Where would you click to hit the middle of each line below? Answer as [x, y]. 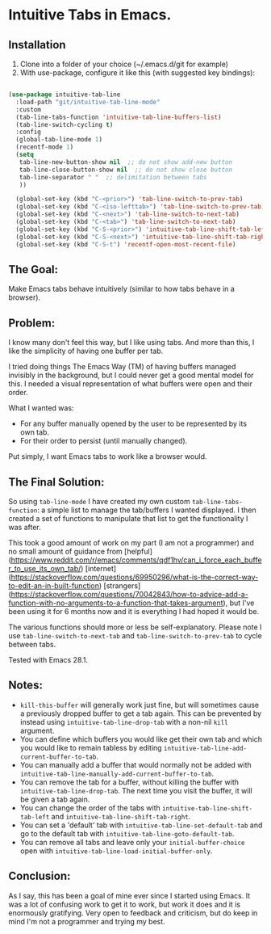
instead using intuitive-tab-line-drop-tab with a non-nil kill [124, 722]
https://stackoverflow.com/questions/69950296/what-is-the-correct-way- [135, 577]
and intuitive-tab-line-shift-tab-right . [121, 816]
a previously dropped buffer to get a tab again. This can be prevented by [141, 713]
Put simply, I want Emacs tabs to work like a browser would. [108, 456]
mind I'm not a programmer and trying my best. [87, 921]
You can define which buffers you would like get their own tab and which [141, 739]
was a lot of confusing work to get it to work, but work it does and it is [124, 904]
